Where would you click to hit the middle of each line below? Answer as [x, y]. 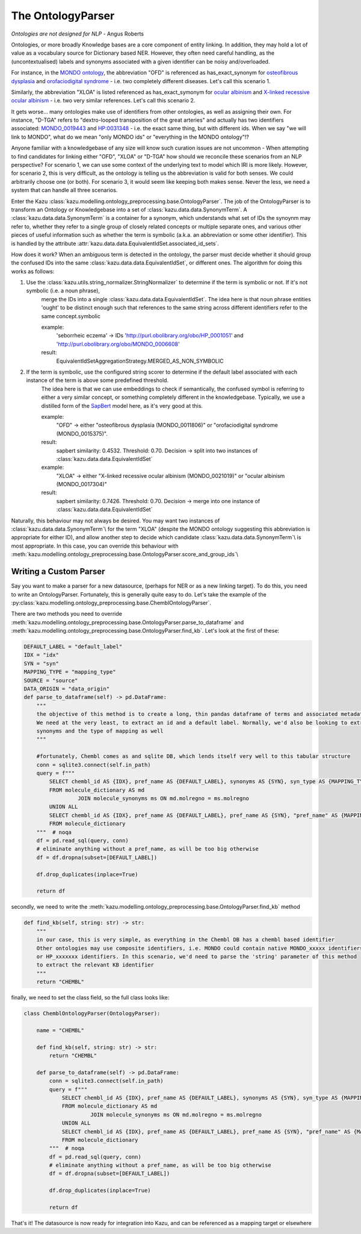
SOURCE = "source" [51, 680]
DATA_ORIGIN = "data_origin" [67, 689]
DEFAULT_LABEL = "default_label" [73, 647]
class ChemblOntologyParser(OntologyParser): [92, 1013]
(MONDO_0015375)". [82, 433]
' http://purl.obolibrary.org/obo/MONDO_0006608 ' [118, 344]
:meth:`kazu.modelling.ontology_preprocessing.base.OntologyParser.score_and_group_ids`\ [125, 554]
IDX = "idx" [42, 655]
